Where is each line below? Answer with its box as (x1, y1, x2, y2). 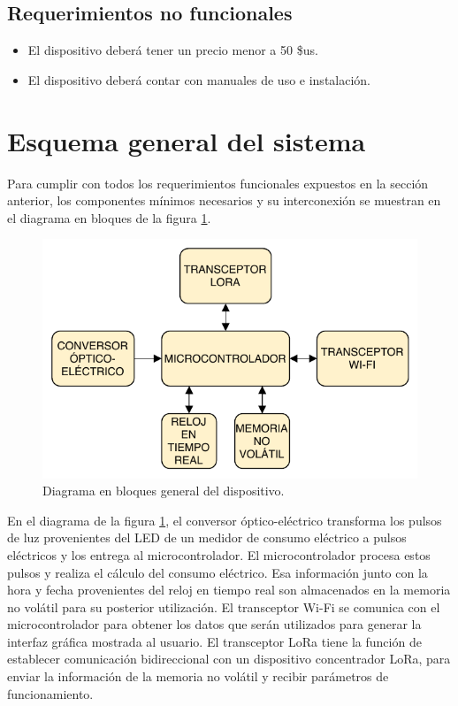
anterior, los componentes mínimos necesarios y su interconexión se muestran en (7, 191, 441, 210)
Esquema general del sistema (7, 122, 366, 158)
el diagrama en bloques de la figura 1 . (7, 208, 211, 226)
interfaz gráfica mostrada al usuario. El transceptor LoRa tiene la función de (7, 632, 422, 650)
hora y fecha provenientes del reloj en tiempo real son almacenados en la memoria (7, 580, 451, 599)
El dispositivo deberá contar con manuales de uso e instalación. (27, 70, 371, 88)
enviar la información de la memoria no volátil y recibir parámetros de (7, 667, 389, 686)
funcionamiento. (7, 684, 94, 702)
